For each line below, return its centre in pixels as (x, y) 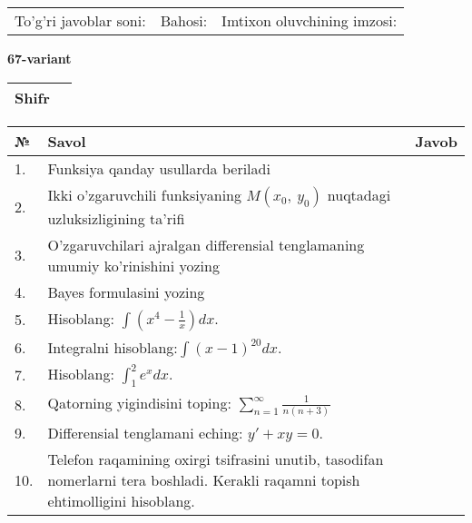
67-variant (39, 58)
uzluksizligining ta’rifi (116, 218)
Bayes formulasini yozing (126, 291)
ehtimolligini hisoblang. (121, 500)
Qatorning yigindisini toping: (139, 402)
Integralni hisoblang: (113, 347)
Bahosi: (184, 20)
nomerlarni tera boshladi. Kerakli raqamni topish (204, 479)
